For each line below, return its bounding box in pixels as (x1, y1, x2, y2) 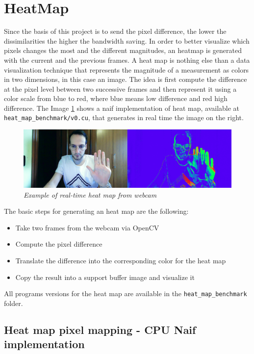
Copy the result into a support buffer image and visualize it (15, 272, 195, 282)
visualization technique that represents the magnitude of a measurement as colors (4, 64, 249, 75)
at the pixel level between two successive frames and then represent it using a (4, 83, 237, 94)
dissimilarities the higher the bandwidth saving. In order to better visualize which (4, 35, 250, 46)
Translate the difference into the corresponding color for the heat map (15, 255, 226, 265)
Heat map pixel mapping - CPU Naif (4, 322, 196, 337)
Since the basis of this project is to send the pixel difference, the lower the (4, 26, 227, 36)
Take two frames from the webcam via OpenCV (15, 222, 159, 232)
